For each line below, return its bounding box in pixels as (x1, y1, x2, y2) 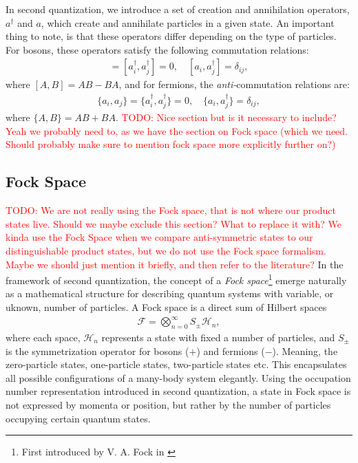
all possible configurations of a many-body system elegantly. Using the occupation (6, 370, 351, 385)
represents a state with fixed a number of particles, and (101, 330, 335, 344)
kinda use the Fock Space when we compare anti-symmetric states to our (6, 230, 313, 244)
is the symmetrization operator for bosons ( (6, 343, 189, 358)
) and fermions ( (196, 343, 265, 358)
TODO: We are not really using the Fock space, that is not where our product (6, 203, 336, 217)
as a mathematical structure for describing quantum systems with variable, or (6, 286, 334, 301)
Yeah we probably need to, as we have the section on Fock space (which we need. (6, 123, 348, 138)
